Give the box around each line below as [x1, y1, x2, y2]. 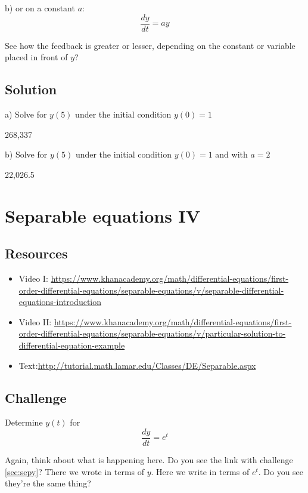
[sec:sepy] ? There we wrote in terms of [5, 465, 145, 477]
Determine [5, 416, 43, 429]
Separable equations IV [5, 203, 201, 227]
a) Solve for [5, 108, 47, 121]
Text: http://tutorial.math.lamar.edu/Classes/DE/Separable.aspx [18, 359, 256, 371]
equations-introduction [18, 295, 102, 308]
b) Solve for [5, 148, 48, 161]
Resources [5, 244, 68, 263]
